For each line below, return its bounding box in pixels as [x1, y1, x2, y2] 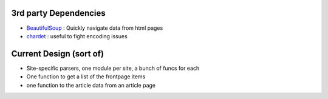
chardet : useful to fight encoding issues [26, 32, 128, 39]
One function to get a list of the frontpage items [26, 73, 146, 80]
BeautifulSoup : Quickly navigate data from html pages [26, 24, 163, 32]
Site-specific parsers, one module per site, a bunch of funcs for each [26, 64, 200, 72]
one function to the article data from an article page [26, 81, 156, 89]
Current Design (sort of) [11, 49, 104, 59]
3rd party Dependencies [11, 8, 106, 18]
